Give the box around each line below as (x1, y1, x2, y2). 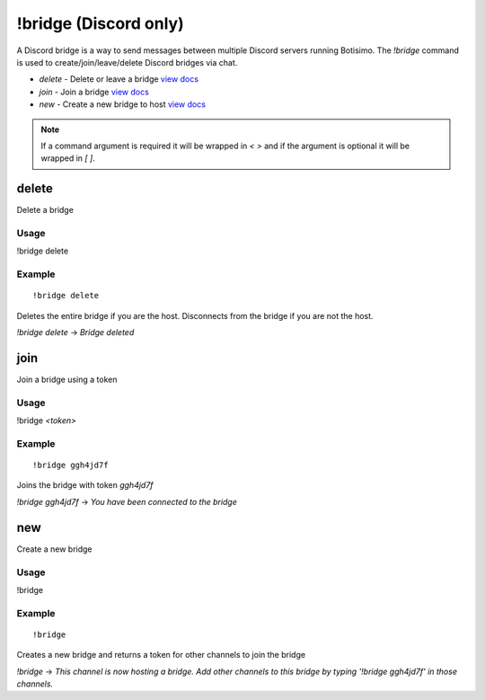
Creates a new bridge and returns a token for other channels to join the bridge (16, 650, 305, 660)
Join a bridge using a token (16, 374, 118, 385)
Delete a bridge (16, 205, 74, 216)
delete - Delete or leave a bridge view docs (39, 74, 199, 84)
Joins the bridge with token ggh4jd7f (16, 480, 154, 491)
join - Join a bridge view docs (39, 86, 150, 97)
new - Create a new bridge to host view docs (39, 99, 207, 110)
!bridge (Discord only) (16, 13, 184, 33)
